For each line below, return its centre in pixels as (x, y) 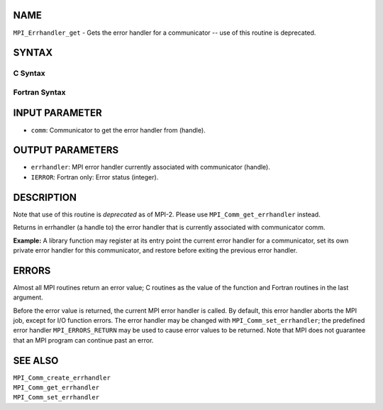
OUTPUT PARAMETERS (66, 150)
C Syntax (29, 73)
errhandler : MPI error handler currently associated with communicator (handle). (151, 167)
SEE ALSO (36, 361)
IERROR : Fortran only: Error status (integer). (95, 177)
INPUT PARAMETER (57, 113)
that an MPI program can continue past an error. (83, 340)
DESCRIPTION (45, 198)
